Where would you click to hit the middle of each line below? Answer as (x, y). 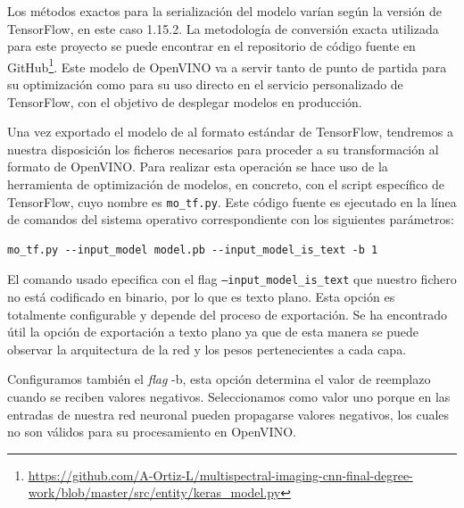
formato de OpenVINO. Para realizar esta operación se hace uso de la (198, 167)
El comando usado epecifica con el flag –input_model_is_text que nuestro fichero (232, 279)
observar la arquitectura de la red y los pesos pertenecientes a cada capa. (207, 349)
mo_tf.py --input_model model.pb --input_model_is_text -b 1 (193, 250)
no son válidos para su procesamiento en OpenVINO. (152, 432)
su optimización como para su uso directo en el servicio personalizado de (205, 84)
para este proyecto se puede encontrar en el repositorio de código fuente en (211, 46)
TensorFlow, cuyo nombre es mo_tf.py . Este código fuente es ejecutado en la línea (232, 201)
